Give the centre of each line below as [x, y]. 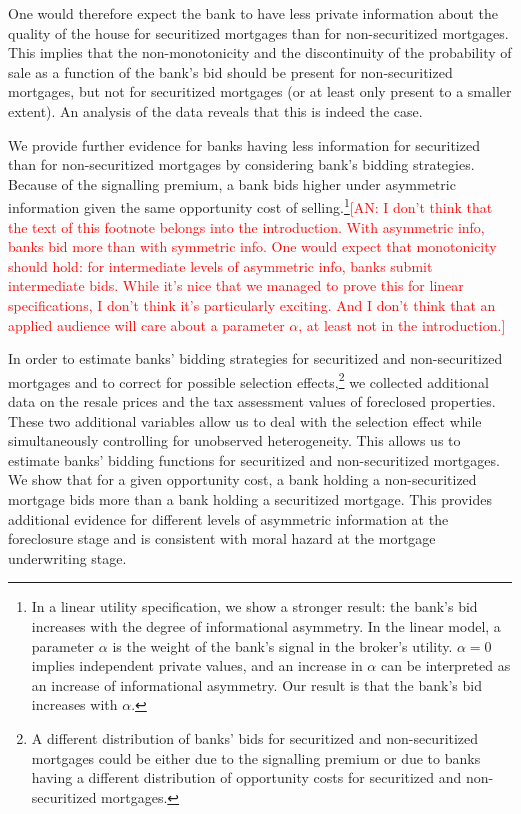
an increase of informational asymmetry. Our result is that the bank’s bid [256, 684]
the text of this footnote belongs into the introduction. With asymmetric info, [246, 226]
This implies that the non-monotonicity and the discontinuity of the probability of [260, 52]
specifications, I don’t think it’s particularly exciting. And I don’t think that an [252, 304]
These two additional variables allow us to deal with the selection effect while [245, 420]
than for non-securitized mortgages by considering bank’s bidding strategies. [241, 164]
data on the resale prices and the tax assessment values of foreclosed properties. [252, 401]
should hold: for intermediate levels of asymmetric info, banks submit [220, 265]
